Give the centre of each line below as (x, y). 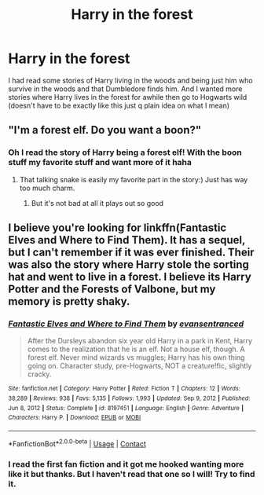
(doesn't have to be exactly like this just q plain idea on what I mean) (119, 105)
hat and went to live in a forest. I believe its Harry (130, 277)
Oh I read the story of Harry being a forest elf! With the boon (125, 152)
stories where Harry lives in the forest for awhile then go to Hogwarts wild (128, 97)
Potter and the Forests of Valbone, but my (112, 290)
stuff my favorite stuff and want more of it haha (100, 163)
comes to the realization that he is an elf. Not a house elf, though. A (136, 349)
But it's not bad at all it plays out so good (97, 203)
